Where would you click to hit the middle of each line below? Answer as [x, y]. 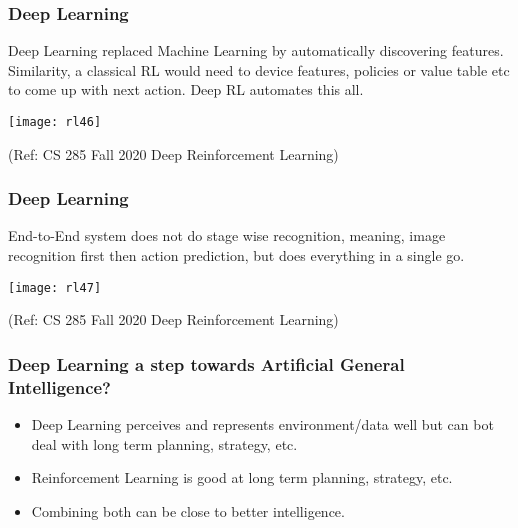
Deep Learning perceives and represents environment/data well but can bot [262, 424]
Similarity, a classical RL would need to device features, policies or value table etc [259, 69]
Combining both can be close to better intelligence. [188, 510]
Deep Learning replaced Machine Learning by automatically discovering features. [256, 50]
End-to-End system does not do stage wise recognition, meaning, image [227, 235]
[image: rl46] [55, 122]
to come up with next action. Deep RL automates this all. [186, 89]
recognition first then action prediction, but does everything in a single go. [236, 255]
